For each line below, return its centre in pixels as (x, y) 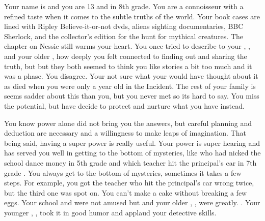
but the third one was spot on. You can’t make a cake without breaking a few (126, 192)
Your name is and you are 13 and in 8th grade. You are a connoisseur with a (124, 6)
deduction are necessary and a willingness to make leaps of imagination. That (125, 133)
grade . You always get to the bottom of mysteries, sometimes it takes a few (123, 172)
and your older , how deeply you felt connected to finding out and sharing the (126, 56)
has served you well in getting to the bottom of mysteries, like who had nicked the (132, 153)
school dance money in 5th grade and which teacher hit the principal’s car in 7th (130, 162)
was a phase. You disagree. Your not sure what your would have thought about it (131, 76)
